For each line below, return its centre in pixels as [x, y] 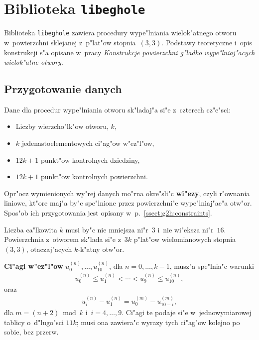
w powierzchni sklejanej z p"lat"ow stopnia [70, 42]
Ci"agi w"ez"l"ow [34, 266]
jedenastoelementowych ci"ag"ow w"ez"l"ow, [88, 143]
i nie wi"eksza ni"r [186, 229]
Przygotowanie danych [63, 89]
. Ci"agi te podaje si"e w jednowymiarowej [187, 312]
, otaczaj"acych [49, 249]
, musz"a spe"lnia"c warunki [212, 266]
